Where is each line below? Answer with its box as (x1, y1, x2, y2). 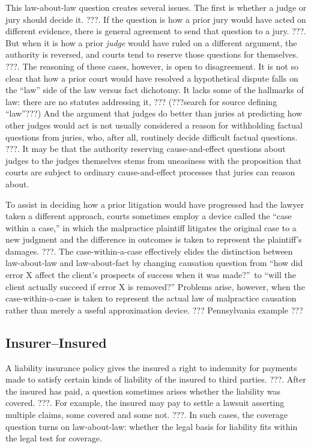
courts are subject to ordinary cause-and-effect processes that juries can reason (5, 166, 295, 178)
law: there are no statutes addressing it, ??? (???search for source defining (5, 95, 277, 107)
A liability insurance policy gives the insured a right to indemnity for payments (5, 361, 297, 374)
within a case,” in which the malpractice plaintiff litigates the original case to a (5, 221, 297, 234)
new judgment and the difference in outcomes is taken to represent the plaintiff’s (5, 233, 302, 246)
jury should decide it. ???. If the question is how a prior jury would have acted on (5, 13, 306, 25)
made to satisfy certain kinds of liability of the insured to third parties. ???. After (5, 373, 306, 386)
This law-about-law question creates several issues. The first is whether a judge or (5, 1, 307, 13)
